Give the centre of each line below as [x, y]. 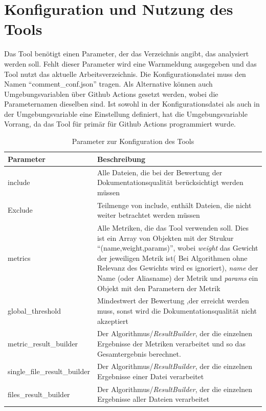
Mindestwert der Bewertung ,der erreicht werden [173, 301]
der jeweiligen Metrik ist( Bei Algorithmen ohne [172, 258]
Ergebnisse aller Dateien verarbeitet [153, 399]
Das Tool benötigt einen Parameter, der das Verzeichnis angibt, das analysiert [127, 54]
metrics [19, 258]
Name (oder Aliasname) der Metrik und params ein [178, 278]
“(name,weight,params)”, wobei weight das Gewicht [178, 248]
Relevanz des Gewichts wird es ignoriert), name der [178, 268]
